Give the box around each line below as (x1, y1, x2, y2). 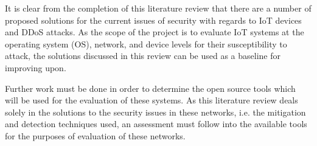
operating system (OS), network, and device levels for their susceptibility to (5, 37, 287, 50)
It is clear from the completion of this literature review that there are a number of (5, 2, 312, 14)
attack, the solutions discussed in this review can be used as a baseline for (5, 49, 281, 62)
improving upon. (5, 61, 66, 74)
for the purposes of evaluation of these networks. (5, 129, 186, 142)
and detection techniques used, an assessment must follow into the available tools (5, 117, 307, 130)
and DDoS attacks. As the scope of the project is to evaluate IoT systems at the (5, 26, 304, 38)
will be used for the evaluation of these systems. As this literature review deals (5, 94, 298, 106)
